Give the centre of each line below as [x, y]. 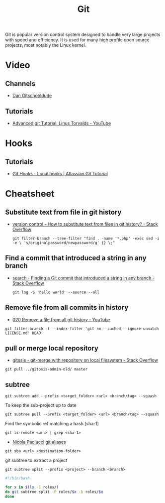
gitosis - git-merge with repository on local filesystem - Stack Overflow [85, 360]
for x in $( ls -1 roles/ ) [32, 487]
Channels [20, 83]
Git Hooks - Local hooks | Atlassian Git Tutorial [60, 174]
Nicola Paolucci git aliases [39, 442]
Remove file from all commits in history [67, 308]
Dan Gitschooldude [32, 96]
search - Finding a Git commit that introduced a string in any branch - [83, 278]
